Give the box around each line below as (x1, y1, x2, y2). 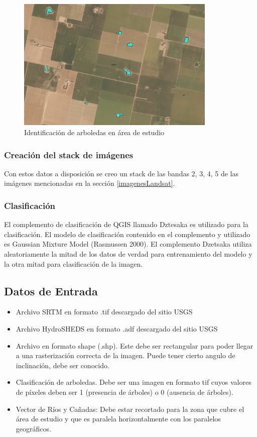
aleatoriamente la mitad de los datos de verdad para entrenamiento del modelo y (4, 249, 252, 259)
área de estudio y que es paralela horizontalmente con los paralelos (16, 413, 221, 424)
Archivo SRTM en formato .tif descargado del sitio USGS (16, 306, 193, 317)
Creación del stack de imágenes (4, 148, 134, 161)
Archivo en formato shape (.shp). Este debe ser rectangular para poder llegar (16, 340, 253, 351)
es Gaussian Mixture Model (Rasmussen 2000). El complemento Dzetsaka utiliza (4, 239, 252, 249)
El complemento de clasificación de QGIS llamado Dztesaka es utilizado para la (4, 219, 248, 230)
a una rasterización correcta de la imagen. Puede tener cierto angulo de (16, 350, 235, 361)
